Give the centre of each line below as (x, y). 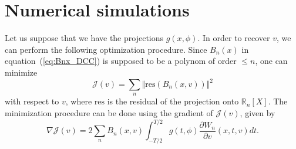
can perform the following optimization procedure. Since (106, 49)
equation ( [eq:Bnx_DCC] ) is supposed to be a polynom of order (121, 61)
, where (79, 101)
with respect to (32, 101)
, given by (258, 112)
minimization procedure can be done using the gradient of (109, 112)
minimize (21, 72)
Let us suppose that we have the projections (84, 38)
